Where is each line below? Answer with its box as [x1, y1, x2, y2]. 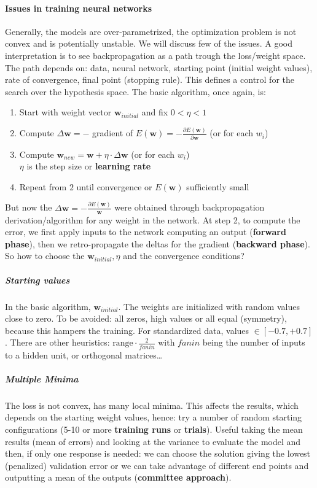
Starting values [5, 273, 70, 286]
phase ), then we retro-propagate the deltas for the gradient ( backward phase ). [5, 237, 310, 250]
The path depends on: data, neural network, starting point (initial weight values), [5, 61, 313, 74]
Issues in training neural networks [5, 1, 152, 14]
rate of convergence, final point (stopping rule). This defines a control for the [5, 73, 295, 86]
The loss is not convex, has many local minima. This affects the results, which [5, 398, 299, 411]
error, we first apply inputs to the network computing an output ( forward [5, 225, 286, 238]
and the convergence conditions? [123, 249, 245, 262]
